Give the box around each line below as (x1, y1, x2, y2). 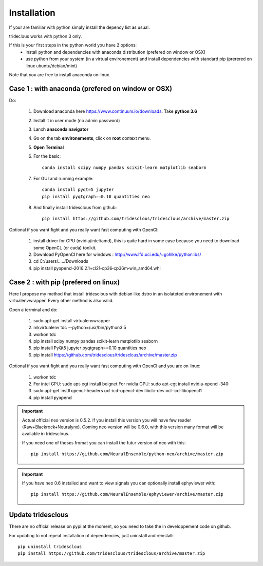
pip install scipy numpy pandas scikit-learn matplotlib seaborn (33, 338, 158, 344)
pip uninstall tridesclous (18, 544, 82, 549)
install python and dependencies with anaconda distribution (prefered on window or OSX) (25, 49, 206, 55)
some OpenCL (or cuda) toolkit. (33, 245, 97, 251)
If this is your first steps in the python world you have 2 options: (9, 42, 137, 48)
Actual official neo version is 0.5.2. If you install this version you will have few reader (22, 417, 191, 423)
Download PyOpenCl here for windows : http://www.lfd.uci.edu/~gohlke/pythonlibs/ (33, 252, 202, 257)
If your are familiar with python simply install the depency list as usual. (9, 24, 150, 30)
